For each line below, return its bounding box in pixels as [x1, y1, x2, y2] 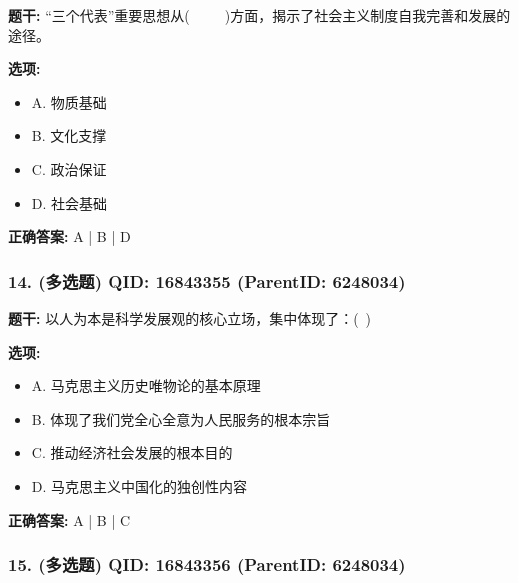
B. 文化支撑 [31, 125, 107, 146]
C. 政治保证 [31, 158, 107, 179]
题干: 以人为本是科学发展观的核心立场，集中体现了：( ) [8, 307, 372, 328]
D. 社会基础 [31, 192, 108, 213]
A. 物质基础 [31, 91, 107, 112]
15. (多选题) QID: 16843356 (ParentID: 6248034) [8, 552, 406, 577]
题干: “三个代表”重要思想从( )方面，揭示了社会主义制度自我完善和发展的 [8, 5, 511, 25]
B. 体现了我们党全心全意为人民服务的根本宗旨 [31, 408, 331, 429]
